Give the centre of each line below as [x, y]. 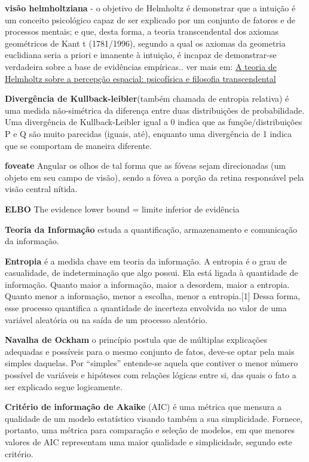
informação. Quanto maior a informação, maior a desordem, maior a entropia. [147, 284]
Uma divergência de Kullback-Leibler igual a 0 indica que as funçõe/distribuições [154, 122]
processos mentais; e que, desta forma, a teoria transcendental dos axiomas [142, 31]
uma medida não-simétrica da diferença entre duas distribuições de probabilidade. [155, 110]
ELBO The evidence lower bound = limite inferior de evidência [122, 209]
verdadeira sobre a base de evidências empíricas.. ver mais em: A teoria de [141, 66]
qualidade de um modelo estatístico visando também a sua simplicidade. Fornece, [154, 418]
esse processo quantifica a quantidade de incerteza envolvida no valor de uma [146, 308]
